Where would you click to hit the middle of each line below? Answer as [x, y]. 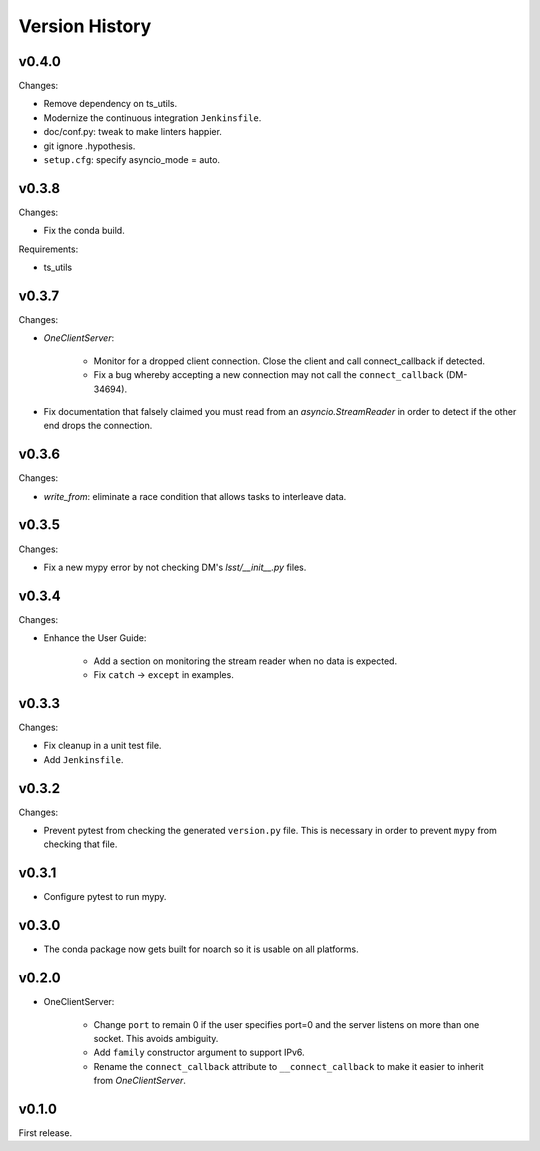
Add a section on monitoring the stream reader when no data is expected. [245, 661]
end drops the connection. [98, 426]
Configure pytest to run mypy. [105, 897]
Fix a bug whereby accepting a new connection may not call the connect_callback [268, 375]
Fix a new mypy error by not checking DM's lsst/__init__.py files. [175, 567]
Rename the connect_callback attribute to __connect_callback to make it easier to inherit [288, 1066]
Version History [85, 26]
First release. [45, 1132]
